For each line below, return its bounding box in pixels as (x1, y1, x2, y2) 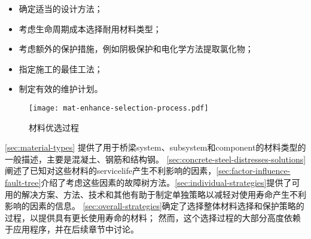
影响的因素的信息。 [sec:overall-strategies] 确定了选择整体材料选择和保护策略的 (5, 200, 304, 212)
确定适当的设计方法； (19, 2, 103, 14)
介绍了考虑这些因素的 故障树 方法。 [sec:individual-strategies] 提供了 (41, 176, 292, 188)
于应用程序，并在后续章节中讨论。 (5, 223, 139, 235)
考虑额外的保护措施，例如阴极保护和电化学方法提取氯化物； (19, 42, 254, 55)
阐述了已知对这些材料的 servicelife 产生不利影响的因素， (5, 164, 217, 177)
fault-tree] (5, 176, 41, 188)
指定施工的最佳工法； (19, 62, 103, 75)
